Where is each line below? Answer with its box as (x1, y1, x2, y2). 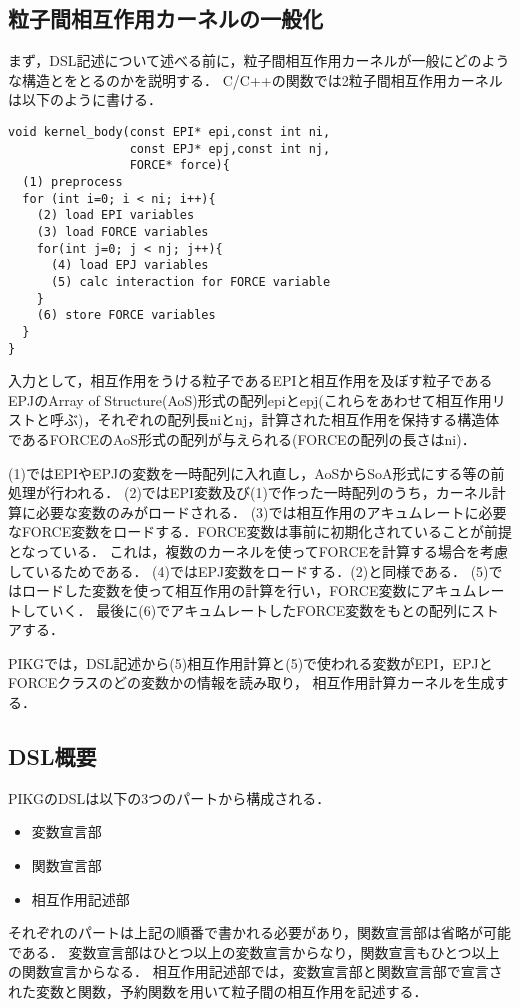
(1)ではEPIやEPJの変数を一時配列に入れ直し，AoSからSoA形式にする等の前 (8, 462, 505, 483)
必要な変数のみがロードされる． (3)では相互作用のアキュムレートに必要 (35, 501, 507, 522)
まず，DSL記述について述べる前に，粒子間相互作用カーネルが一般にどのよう (8, 50, 510, 71)
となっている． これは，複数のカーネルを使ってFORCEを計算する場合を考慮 (8, 540, 509, 561)
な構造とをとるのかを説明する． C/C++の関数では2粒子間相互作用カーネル (8, 69, 503, 90)
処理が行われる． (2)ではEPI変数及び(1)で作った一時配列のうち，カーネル (8, 482, 492, 503)
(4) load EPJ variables (50, 258, 209, 273)
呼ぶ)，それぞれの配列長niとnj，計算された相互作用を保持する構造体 (49, 409, 500, 430)
